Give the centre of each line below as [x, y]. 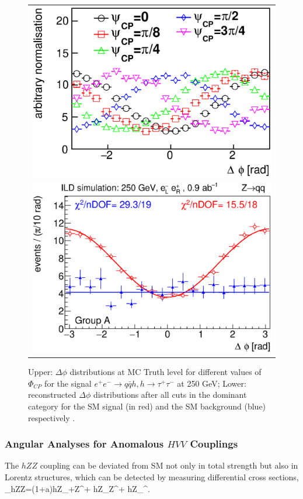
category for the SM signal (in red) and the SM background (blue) [147, 406]
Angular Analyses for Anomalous [84, 444]
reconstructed [52, 395]
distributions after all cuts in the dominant [170, 395]
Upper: [41, 372]
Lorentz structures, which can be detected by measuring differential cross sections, [152, 477]
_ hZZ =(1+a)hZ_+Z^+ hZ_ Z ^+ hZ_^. [77, 488]
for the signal [68, 383]
